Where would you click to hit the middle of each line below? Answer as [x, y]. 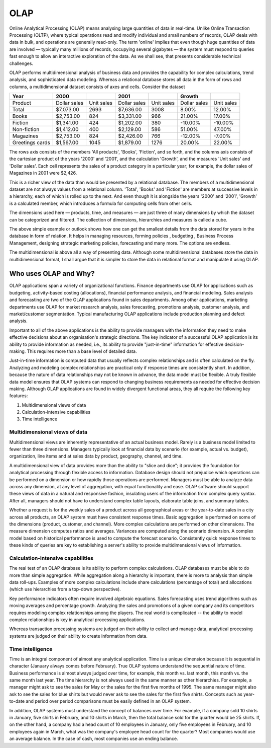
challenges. [21, 63]
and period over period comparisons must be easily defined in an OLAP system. [108, 701]
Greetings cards [31, 142]
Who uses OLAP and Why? [52, 274]
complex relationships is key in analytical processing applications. [77, 620]
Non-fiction [26, 129]
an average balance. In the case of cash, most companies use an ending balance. [94, 739]
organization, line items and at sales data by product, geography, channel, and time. [96, 456]
